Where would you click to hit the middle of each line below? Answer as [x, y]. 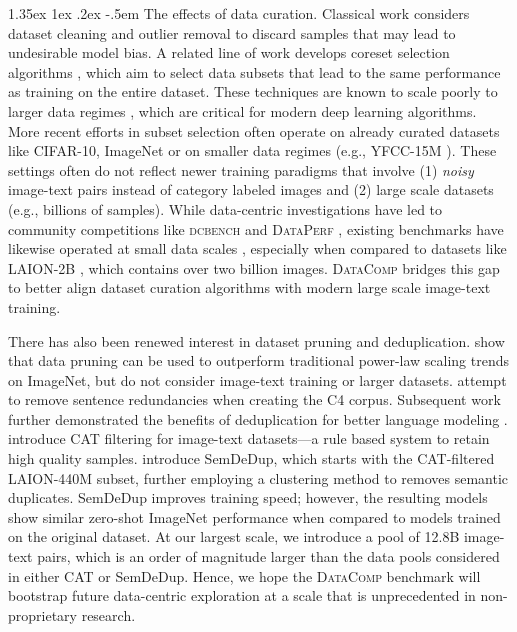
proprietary [42, 614]
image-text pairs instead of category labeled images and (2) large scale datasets [251, 189]
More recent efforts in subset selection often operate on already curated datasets [254, 130]
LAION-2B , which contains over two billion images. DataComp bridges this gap [254, 267]
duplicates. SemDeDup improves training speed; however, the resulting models [248, 497]
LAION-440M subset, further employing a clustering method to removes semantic [258, 477]
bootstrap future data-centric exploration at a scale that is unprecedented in [242, 595]
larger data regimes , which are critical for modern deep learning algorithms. [242, 110]
